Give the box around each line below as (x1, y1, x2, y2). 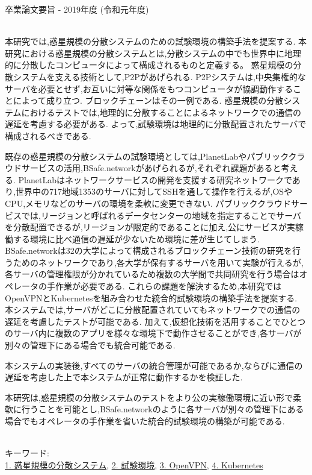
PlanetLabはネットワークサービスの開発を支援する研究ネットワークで (18, 173, 292, 186)
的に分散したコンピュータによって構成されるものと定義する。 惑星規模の (5, 58, 293, 71)
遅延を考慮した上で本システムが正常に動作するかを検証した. (5, 371, 243, 383)
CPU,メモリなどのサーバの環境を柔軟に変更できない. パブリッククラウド (5, 197, 291, 209)
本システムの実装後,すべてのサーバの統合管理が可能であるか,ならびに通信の (5, 359, 303, 371)
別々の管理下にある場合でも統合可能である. (5, 339, 176, 351)
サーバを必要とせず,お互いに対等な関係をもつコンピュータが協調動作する (5, 82, 293, 95)
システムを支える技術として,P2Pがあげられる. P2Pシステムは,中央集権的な (13, 70, 306, 83)
